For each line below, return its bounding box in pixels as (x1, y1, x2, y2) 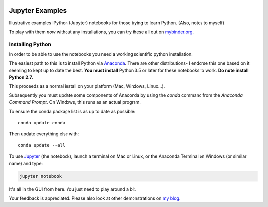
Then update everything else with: (9, 131, 79, 137)
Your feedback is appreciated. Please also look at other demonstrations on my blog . (9, 195, 181, 201)
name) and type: (9, 160, 43, 166)
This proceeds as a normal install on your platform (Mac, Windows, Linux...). (9, 83, 165, 89)
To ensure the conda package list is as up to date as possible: (9, 108, 135, 114)
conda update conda (18, 120, 66, 125)
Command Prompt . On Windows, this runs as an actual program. (9, 99, 141, 105)
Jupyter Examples (9, 6, 67, 15)
